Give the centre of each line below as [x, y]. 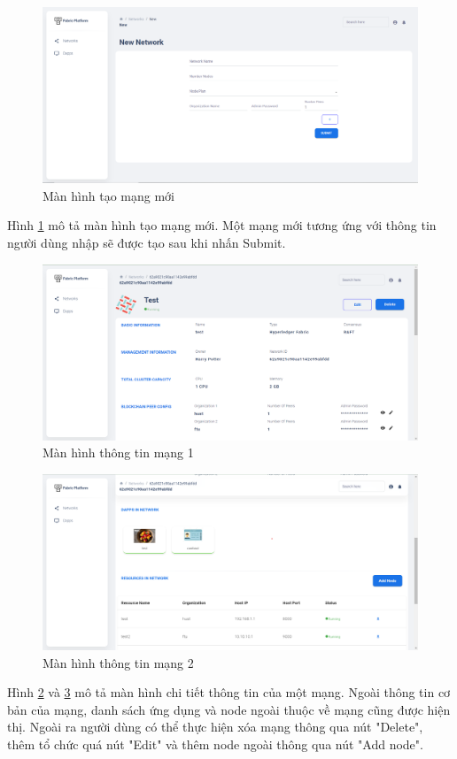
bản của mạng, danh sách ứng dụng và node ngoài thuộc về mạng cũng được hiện [229, 709]
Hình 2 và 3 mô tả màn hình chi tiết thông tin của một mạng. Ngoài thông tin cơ [229, 692]
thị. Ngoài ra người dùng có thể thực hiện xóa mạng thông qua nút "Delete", [215, 727]
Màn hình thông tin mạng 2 [118, 662]
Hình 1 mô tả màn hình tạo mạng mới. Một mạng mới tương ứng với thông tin [222, 225]
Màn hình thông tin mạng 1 [118, 452]
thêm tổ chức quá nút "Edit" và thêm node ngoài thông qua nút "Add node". [215, 744]
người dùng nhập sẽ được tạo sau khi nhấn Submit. [147, 242]
